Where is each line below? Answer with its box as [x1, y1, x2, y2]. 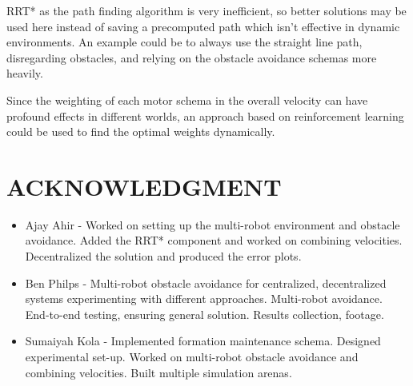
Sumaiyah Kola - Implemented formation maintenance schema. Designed [25, 332, 381, 349]
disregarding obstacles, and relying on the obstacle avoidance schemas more [6, 49, 377, 66]
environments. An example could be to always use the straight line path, [6, 34, 363, 50]
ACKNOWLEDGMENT [6, 169, 282, 202]
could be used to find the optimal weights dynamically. [6, 123, 275, 140]
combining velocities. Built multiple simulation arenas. [25, 364, 292, 380]
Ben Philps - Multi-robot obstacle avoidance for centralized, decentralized [25, 274, 387, 291]
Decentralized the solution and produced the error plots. [25, 248, 302, 265]
